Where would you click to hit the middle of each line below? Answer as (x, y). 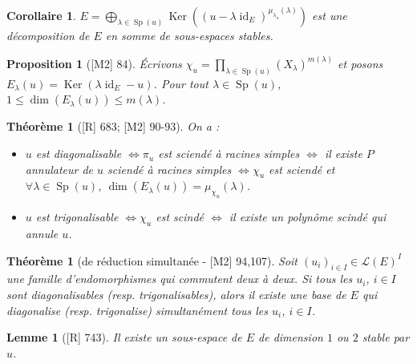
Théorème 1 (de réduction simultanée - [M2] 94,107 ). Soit (152, 260)
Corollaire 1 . (41, 15)
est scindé (180, 217)
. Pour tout (181, 83)
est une (330, 15)
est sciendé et (302, 169)
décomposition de (48, 35)
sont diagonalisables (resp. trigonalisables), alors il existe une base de (176, 294)
